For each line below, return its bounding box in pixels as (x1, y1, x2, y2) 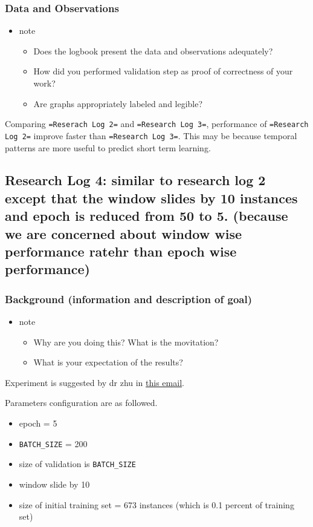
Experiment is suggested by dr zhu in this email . (5, 376, 184, 388)
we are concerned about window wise (5, 224, 242, 243)
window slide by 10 (19, 477, 90, 490)
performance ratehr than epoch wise (5, 242, 237, 261)
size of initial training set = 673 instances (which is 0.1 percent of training (19, 498, 294, 511)
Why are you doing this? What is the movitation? (33, 335, 219, 348)
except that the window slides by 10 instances (5, 188, 298, 207)
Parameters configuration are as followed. (5, 396, 158, 409)
